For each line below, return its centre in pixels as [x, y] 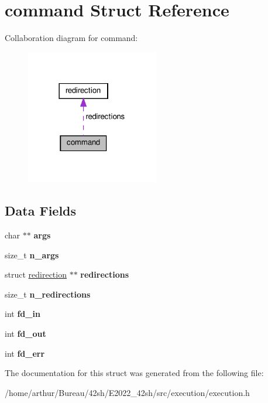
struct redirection [36, 274]
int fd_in [23, 314]
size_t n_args [32, 255]
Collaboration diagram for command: [71, 38]
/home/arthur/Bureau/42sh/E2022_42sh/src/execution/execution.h [127, 392]
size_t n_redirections [48, 294]
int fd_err [25, 353]
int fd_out [25, 334]
